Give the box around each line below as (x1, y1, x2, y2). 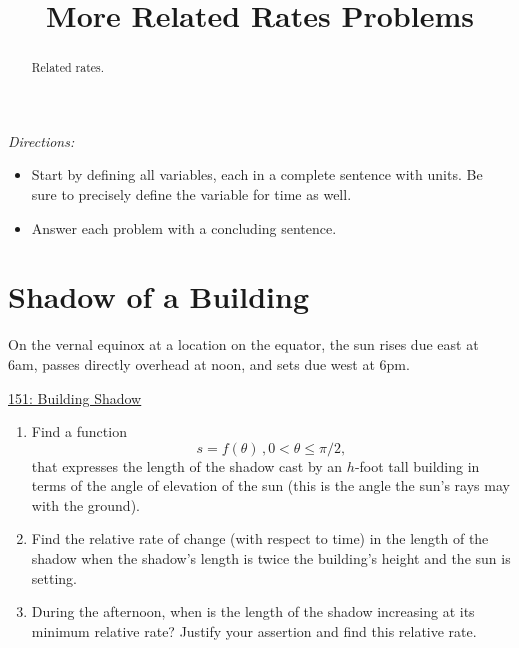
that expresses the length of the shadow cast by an (31, 455, 343, 476)
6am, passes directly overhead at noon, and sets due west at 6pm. (8, 353, 410, 374)
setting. (31, 567, 77, 588)
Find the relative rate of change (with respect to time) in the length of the (31, 528, 489, 549)
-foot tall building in (354, 455, 480, 476)
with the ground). (31, 494, 140, 515)
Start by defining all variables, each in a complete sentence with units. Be (31, 164, 483, 185)
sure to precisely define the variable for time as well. (31, 184, 352, 205)
